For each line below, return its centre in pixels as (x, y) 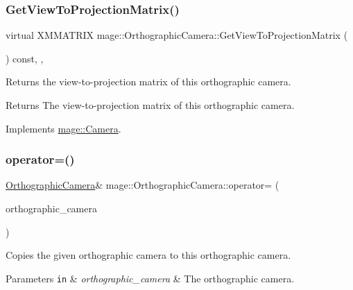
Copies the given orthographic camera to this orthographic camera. (148, 255)
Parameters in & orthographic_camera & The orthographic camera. (150, 278)
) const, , (25, 58)
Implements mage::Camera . (63, 128)
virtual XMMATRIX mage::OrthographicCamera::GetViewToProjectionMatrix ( (177, 35)
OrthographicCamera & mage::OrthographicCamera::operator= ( (143, 185)
